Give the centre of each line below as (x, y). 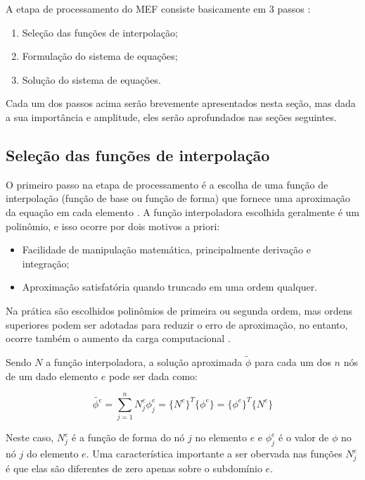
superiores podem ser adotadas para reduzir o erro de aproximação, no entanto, (177, 324)
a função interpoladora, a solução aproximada (144, 361)
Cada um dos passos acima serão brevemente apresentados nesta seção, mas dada (181, 103)
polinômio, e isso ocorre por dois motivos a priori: (113, 226)
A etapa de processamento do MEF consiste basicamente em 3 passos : (158, 8)
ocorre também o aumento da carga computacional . (118, 338)
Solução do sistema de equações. (91, 79)
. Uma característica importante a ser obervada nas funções (214, 454)
